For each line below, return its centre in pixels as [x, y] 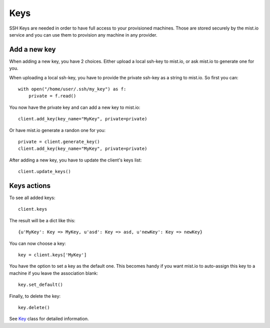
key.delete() [34, 307]
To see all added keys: [32, 198]
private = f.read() [52, 96]
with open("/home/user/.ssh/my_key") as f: [72, 89]
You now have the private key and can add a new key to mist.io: [75, 107]
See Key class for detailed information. [49, 319]
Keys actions [30, 186]
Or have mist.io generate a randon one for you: [57, 130]
